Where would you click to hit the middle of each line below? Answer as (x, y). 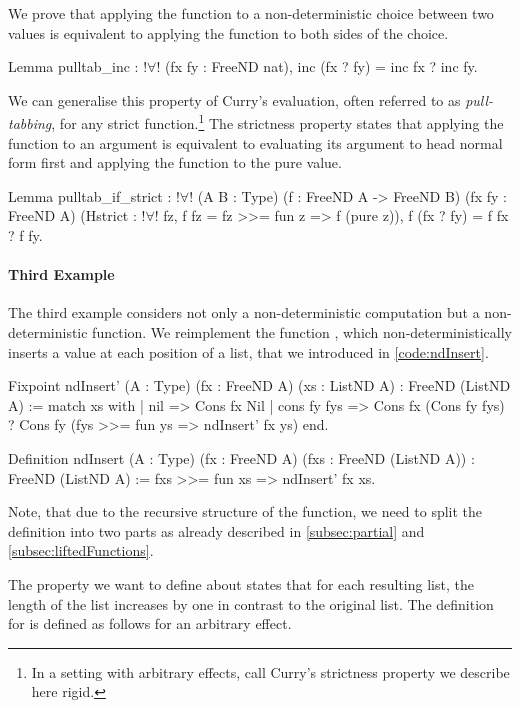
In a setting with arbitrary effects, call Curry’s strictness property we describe (270, 671)
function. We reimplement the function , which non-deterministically (302, 331)
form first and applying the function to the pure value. (175, 162)
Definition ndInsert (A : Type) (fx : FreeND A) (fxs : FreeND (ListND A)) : (241, 457)
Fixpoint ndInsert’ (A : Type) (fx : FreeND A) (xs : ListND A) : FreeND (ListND (259, 385)
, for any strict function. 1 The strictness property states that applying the (277, 122)
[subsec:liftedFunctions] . (81, 550)
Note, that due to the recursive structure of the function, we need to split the (245, 511)
